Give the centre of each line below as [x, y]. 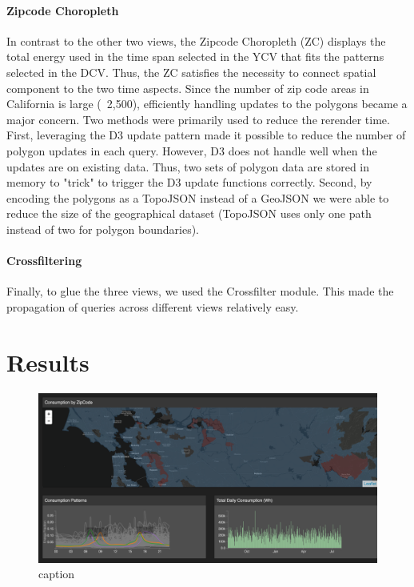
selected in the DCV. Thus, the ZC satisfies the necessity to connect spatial [191, 72]
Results [48, 362]
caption [57, 574]
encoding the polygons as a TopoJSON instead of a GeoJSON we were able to [198, 197]
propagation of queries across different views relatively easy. [153, 306]
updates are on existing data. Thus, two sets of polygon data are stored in [188, 166]
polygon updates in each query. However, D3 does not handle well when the [192, 150]
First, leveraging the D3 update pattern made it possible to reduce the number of [206, 135]
